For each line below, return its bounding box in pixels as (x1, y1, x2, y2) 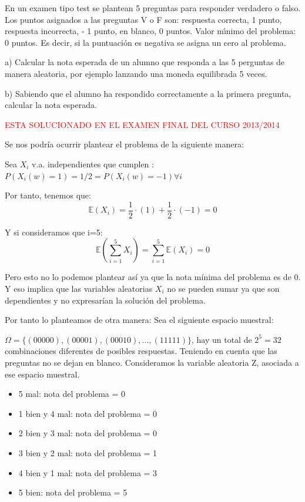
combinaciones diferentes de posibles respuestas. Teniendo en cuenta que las (5, 345, 277, 357)
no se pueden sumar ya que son (167, 282, 280, 294)
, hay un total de (192, 333, 252, 345)
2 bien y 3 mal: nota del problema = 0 (18, 427, 157, 439)
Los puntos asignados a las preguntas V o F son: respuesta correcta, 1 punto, (5, 13, 282, 25)
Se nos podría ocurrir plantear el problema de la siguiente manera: (5, 138, 244, 150)
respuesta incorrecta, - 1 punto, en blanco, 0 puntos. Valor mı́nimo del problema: (5, 25, 296, 37)
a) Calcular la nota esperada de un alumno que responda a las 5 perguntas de (5, 56, 285, 68)
